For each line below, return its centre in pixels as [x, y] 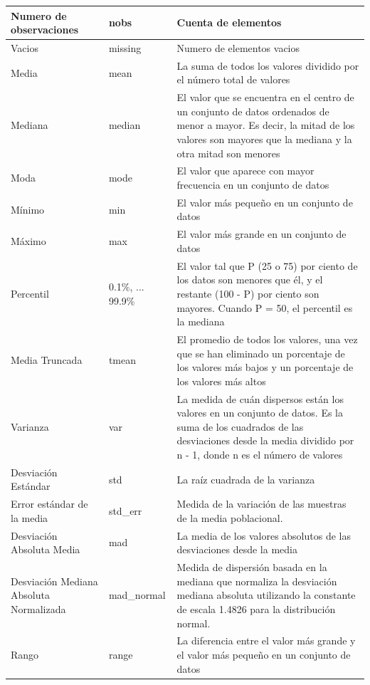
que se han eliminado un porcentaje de [261, 353]
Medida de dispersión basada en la [252, 567]
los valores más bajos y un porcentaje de [265, 367]
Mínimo [28, 209]
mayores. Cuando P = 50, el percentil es [265, 307]
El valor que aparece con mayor [245, 171]
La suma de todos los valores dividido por [268, 65]
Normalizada [38, 608]
